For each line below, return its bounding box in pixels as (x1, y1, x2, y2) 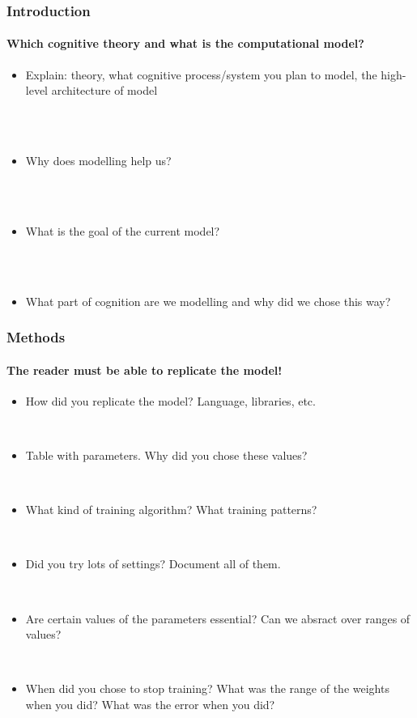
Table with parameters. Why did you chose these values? (25, 447, 308, 463)
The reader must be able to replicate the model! (6, 361, 283, 378)
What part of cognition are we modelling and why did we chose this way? (25, 292, 391, 309)
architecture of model (51, 82, 158, 99)
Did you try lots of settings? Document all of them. (25, 555, 281, 572)
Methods (6, 327, 66, 347)
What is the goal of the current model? (25, 222, 220, 239)
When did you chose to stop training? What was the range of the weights (25, 680, 389, 697)
